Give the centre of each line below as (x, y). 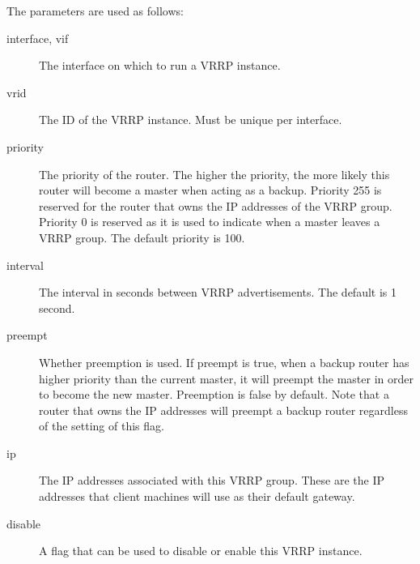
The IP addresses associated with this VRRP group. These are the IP (212, 480)
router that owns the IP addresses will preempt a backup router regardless (223, 410)
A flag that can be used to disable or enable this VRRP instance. (201, 551)
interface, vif (38, 38)
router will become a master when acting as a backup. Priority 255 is (210, 190)
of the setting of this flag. (102, 426)
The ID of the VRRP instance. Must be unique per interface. (191, 120)
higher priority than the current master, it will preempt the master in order (226, 378)
